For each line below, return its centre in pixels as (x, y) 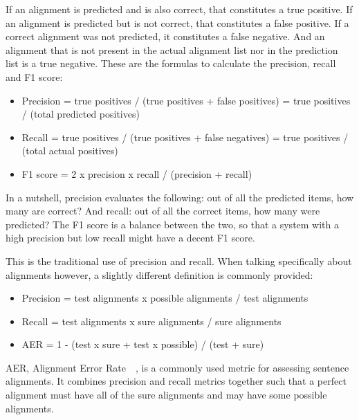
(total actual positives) (70, 150)
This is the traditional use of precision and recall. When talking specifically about (179, 261)
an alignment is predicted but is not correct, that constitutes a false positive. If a (177, 22)
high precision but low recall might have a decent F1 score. (130, 238)
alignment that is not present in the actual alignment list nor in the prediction (172, 49)
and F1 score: (34, 76)
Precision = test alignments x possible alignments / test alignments (165, 298)
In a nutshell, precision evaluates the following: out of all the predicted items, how (180, 197)
